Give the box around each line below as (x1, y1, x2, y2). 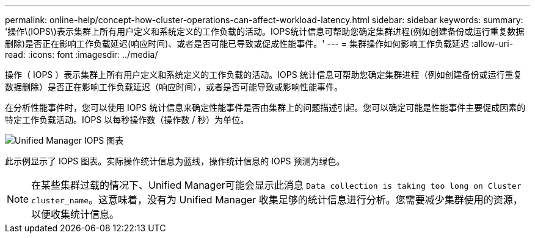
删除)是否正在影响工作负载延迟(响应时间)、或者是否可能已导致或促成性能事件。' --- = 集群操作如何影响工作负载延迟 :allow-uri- (5, 38, 514, 49)
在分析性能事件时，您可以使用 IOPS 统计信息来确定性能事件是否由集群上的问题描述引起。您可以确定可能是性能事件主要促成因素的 (5, 102, 526, 113)
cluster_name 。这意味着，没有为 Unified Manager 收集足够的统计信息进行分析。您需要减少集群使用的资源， (31, 194, 523, 206)
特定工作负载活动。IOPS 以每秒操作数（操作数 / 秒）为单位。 (5, 114, 249, 125)
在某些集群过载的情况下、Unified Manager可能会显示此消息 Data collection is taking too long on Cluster (31, 179, 522, 191)
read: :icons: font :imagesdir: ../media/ (5, 49, 158, 60)
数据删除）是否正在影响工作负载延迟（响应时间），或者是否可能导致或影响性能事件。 (5, 82, 343, 92)
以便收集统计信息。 (31, 208, 120, 220)
